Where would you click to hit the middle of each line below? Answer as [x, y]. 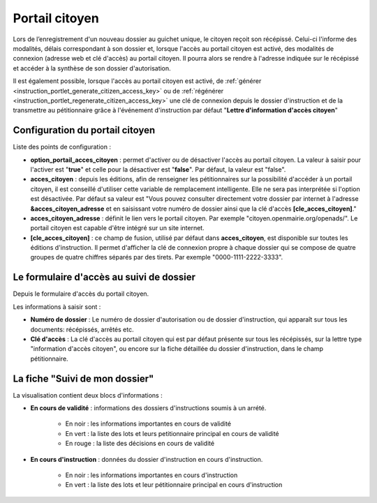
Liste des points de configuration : [62, 147]
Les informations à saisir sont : [57, 306]
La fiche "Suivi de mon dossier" [83, 378]
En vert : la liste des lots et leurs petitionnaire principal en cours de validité [172, 433]
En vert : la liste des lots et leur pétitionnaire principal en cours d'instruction [174, 485]
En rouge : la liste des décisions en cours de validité [140, 444]
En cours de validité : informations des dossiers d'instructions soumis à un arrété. [148, 408]
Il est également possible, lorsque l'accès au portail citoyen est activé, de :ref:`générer [137, 81]
